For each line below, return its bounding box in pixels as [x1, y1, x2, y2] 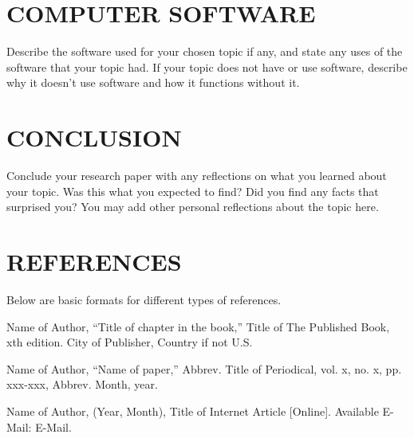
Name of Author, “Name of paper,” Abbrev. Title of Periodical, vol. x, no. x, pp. [6, 360, 402, 377]
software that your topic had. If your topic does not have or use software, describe [6, 58, 408, 75]
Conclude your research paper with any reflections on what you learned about [6, 167, 387, 184]
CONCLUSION [6, 121, 182, 154]
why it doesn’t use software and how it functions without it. [6, 74, 300, 91]
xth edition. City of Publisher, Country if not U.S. [6, 334, 253, 350]
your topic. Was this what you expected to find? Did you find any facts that [6, 182, 379, 199]
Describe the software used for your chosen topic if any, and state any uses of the [6, 43, 403, 60]
